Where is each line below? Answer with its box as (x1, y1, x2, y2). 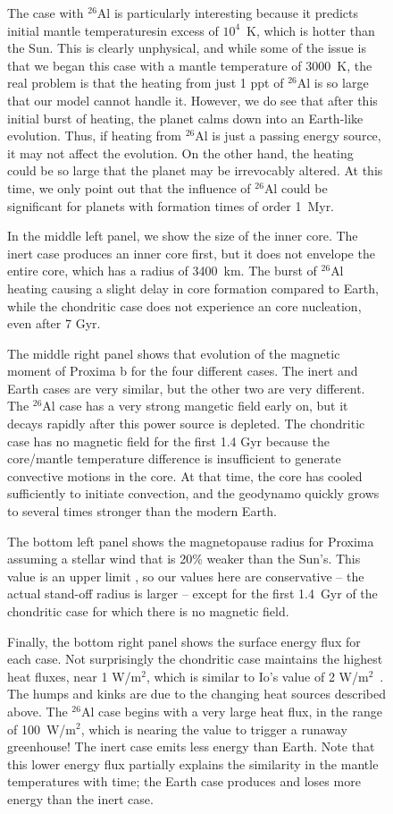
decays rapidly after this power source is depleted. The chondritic (7, 414, 365, 433)
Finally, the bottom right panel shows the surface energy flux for (7, 632, 361, 650)
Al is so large (297, 73, 369, 92)
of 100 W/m (7, 719, 76, 738)
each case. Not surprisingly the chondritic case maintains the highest (7, 649, 383, 668)
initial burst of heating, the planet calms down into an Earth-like (7, 108, 364, 127)
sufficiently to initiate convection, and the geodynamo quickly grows (7, 484, 380, 503)
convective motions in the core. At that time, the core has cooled (7, 466, 363, 485)
